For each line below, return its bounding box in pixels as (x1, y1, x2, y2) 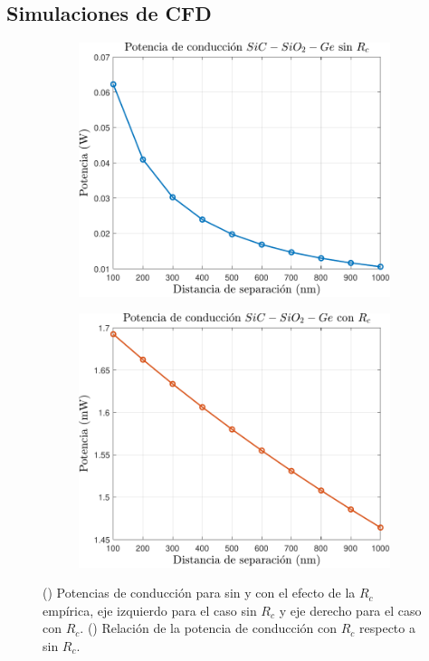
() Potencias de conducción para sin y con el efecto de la (43, 583, 356, 602)
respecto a (359, 618, 415, 637)
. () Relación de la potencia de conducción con (80, 618, 338, 637)
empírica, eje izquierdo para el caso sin (43, 600, 257, 619)
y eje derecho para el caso (279, 600, 422, 619)
